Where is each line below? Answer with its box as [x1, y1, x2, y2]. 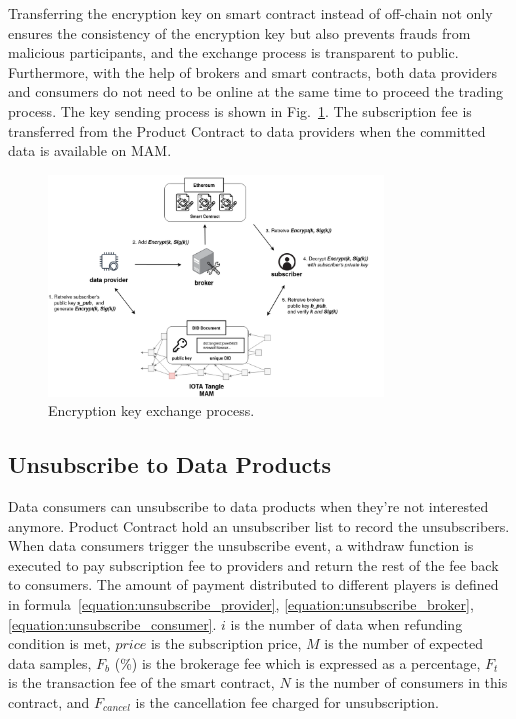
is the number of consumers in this [295, 672, 508, 693]
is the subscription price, [150, 633, 302, 654]
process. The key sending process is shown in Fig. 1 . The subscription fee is [8, 100, 472, 121]
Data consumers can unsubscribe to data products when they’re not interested [8, 495, 489, 516]
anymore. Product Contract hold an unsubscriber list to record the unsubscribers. [8, 515, 510, 536]
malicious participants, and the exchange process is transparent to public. [8, 42, 459, 63]
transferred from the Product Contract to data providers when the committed [8, 120, 486, 141]
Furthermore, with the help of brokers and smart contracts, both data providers [8, 61, 497, 82]
